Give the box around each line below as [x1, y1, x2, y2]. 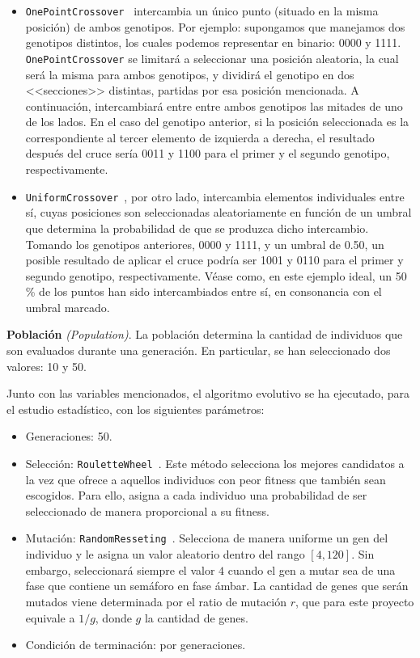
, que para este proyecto [295, 593, 414, 609]
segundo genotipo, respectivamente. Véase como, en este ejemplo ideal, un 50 [25, 267, 407, 284]
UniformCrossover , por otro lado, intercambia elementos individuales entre [25, 188, 405, 205]
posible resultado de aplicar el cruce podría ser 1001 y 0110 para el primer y [25, 251, 404, 268]
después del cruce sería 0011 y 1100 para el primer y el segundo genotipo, [25, 145, 390, 162]
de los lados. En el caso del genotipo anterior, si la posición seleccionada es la [25, 113, 409, 130]
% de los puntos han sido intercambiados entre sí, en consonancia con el [25, 283, 382, 300]
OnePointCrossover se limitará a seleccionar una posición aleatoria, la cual [25, 49, 399, 66]
